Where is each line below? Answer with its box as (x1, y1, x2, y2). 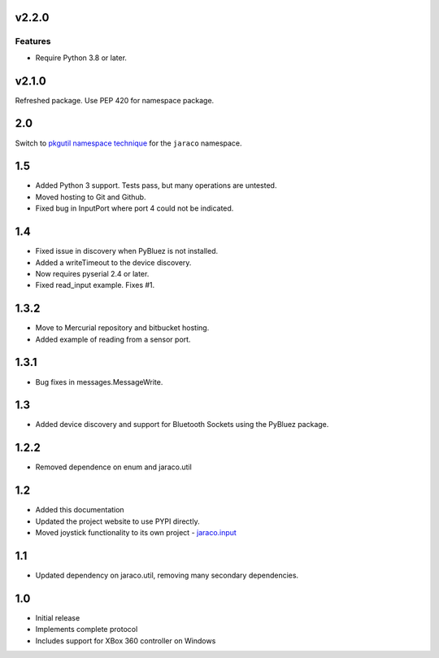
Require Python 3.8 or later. (35, 53, 128, 63)
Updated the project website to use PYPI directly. (35, 516, 200, 526)
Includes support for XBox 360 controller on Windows (35, 635, 216, 646)
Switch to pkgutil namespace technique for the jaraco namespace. (15, 138, 243, 148)
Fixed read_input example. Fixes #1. (35, 281, 155, 290)
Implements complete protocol (35, 625, 138, 634)
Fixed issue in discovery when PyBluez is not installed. (35, 246, 219, 256)
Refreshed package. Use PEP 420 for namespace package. (15, 95, 215, 105)
